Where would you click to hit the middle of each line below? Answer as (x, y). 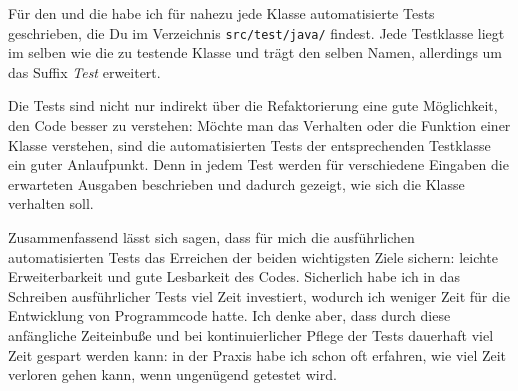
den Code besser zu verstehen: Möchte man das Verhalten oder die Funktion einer (259, 125)
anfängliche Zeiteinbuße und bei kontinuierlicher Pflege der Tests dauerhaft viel (251, 334)
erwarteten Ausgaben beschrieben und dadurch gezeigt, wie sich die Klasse (236, 183)
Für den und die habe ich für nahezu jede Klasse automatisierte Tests (221, 13)
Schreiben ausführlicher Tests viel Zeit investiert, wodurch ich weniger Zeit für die (259, 295)
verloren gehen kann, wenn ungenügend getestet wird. (172, 374)
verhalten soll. (51, 203)
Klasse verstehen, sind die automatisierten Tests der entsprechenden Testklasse (249, 144)
